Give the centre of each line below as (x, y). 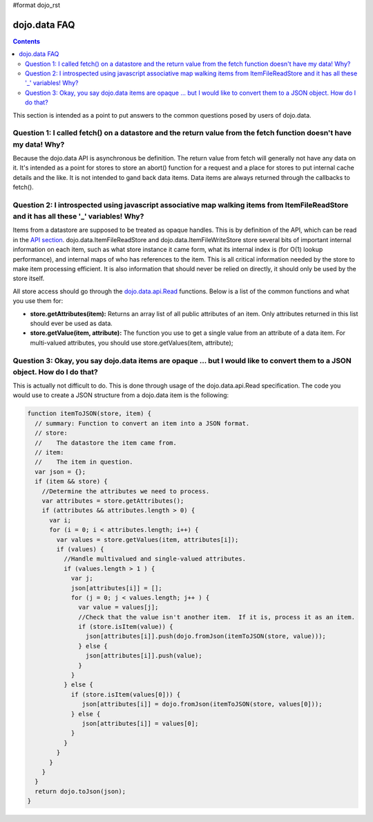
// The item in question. (84, 462)
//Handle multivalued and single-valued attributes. (155, 559)
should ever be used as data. (71, 323)
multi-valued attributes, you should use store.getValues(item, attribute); (132, 342)
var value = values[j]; (118, 608)
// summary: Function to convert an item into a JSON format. (142, 423)
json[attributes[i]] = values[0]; (140, 723)
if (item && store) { (71, 482)
